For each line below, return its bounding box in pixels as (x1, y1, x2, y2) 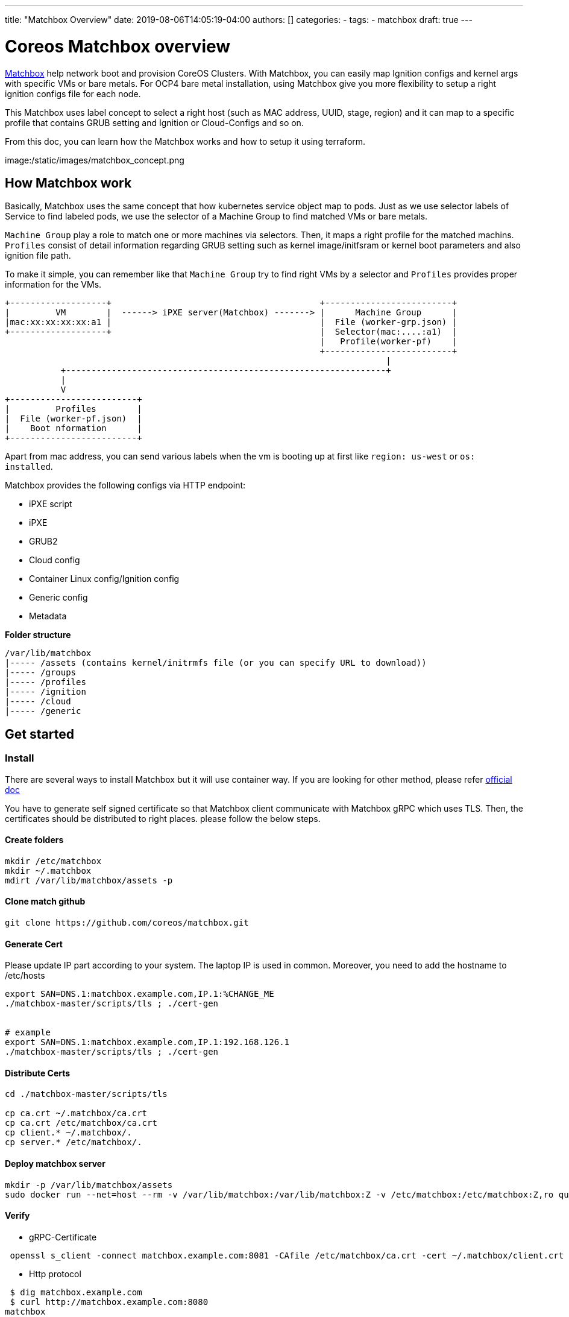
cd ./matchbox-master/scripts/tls (5, 1089, 168, 1099)
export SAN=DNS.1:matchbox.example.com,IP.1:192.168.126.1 (5, 1037, 290, 1047)
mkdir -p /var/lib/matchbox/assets (5, 1180, 173, 1190)
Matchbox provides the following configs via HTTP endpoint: (5, 480, 246, 491)
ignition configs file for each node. (5, 88, 141, 99)
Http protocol (29, 1268, 81, 1279)
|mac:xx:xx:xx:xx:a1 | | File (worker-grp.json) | (5, 317, 457, 327)
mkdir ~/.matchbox (5, 865, 92, 876)
